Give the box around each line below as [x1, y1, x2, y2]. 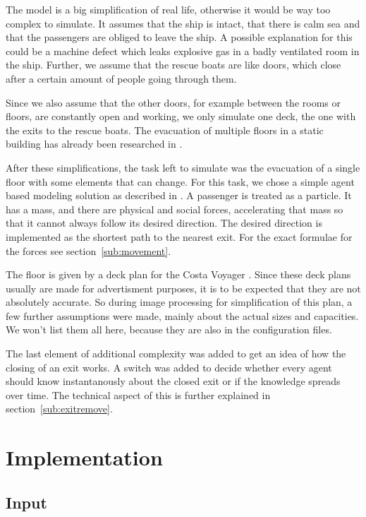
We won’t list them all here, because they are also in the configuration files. [6, 322, 332, 337]
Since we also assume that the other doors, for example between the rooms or [6, 95, 341, 109]
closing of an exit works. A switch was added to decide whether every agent [6, 359, 332, 374]
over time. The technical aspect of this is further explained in [6, 387, 271, 402]
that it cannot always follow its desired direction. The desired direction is [6, 215, 322, 230]
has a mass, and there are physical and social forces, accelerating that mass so [6, 201, 343, 216]
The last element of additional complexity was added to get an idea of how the [6, 346, 346, 361]
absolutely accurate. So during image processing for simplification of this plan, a [6, 295, 353, 309]
